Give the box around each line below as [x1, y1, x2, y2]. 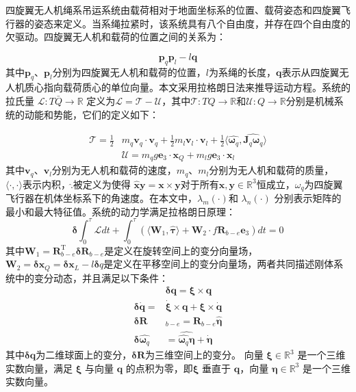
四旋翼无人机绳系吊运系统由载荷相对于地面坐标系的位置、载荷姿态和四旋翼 [5, 3, 341, 16]
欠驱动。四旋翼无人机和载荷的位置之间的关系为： [5, 29, 226, 44]
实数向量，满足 [5, 361, 73, 375]
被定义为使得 [73, 177, 131, 191]
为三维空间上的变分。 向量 [145, 348, 264, 362]
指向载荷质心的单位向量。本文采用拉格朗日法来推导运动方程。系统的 [43, 80, 351, 94]
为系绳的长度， [208, 64, 276, 79]
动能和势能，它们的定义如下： [24, 107, 159, 121]
